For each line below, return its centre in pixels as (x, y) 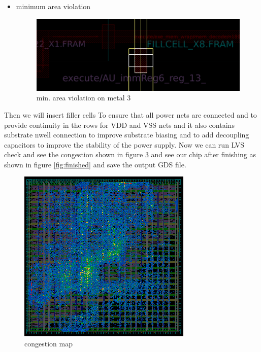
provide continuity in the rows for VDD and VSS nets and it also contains (119, 125)
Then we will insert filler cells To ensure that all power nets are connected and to (130, 114)
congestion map (48, 344)
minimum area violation (53, 6)
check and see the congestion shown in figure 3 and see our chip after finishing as (130, 154)
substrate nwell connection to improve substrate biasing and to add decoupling (127, 135)
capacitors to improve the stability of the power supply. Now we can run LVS (124, 144)
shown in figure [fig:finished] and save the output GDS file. (95, 164)
